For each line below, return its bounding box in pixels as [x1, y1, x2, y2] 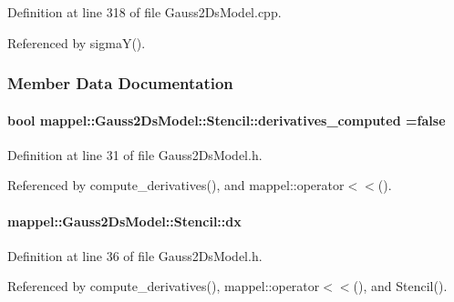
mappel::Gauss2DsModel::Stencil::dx [7, 211, 242, 230]
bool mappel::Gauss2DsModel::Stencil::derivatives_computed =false [7, 110, 446, 129]
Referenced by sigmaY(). [7, 33, 146, 52]
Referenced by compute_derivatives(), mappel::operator [7, 277, 320, 296]
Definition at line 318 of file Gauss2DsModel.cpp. [7, 3, 282, 21]
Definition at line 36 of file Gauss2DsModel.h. [7, 246, 263, 265]
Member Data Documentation [7, 72, 233, 95]
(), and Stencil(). [353, 277, 448, 296]
